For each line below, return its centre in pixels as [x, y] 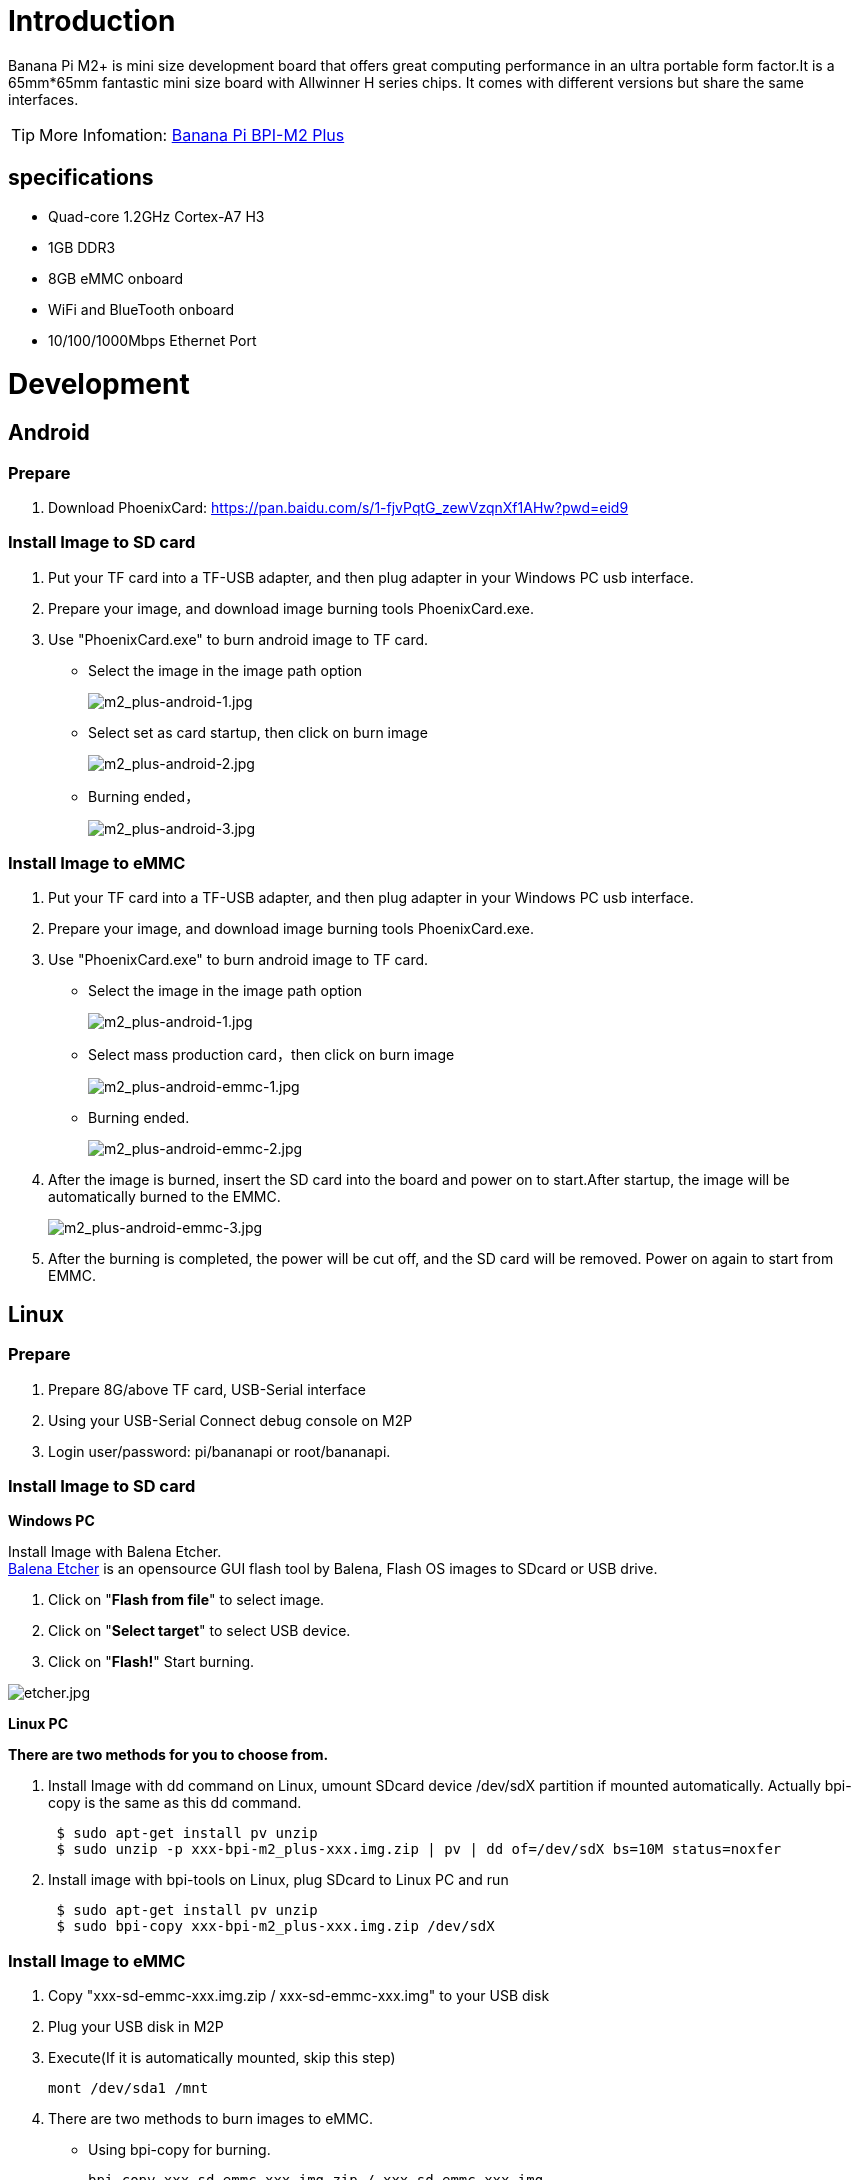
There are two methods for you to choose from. [168, 1755]
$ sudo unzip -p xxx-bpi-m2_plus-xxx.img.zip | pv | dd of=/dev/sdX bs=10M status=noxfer [419, 1849]
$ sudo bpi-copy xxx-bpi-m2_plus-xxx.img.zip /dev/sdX [275, 1926]
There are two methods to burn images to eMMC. [210, 2119]
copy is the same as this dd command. [175, 1803]
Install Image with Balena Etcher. [115, 1552]
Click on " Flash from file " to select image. [186, 1600]
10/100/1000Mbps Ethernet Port [152, 340]
